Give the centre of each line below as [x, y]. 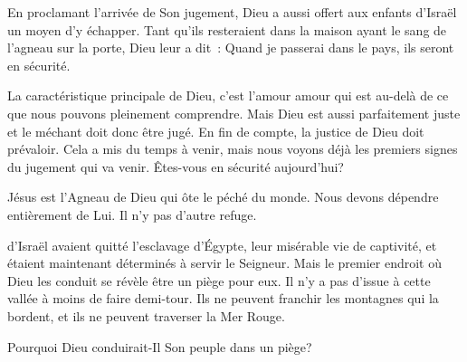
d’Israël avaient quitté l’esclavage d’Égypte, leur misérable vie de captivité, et [222, 245]
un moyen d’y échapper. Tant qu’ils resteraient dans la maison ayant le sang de [227, 29]
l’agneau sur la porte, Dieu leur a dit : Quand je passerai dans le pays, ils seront [231, 48]
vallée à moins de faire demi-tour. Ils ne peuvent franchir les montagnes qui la [223, 298]
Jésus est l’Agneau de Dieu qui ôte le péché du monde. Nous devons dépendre [223, 197]
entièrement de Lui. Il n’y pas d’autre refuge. [132, 214]
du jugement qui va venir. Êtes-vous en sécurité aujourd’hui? [176, 166]
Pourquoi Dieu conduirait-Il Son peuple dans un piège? [160, 346]
